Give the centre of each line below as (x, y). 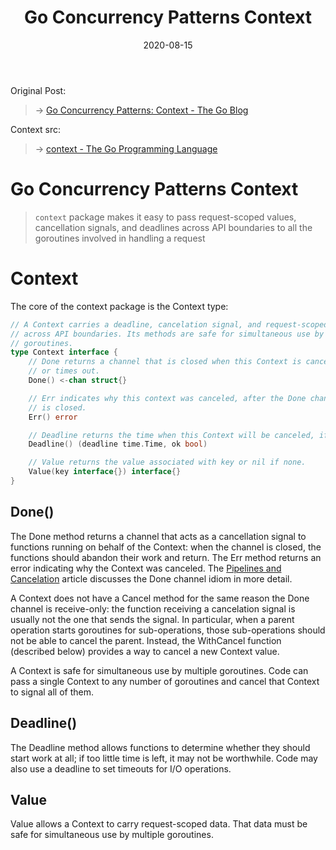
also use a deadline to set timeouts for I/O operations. (121, 768)
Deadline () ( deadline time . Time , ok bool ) (118, 444)
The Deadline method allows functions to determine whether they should (160, 747)
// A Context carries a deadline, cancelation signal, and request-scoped (169, 324)
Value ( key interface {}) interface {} (105, 472)
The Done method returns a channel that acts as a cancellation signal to (158, 536)
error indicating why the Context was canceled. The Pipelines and (146, 568)
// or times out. (64, 371)
